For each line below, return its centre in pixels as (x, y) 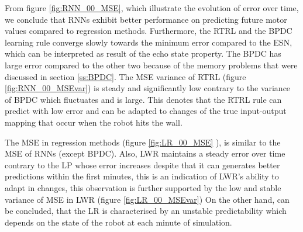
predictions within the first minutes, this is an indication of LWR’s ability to (142, 176)
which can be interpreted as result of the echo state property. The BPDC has (143, 53)
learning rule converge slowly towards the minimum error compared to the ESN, (149, 42)
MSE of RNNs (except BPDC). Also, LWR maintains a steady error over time (145, 153)
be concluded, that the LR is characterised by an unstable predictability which (146, 211)
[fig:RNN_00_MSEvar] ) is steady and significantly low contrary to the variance (148, 88)
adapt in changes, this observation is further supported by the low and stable (143, 187)
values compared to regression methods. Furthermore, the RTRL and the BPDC (149, 31)
